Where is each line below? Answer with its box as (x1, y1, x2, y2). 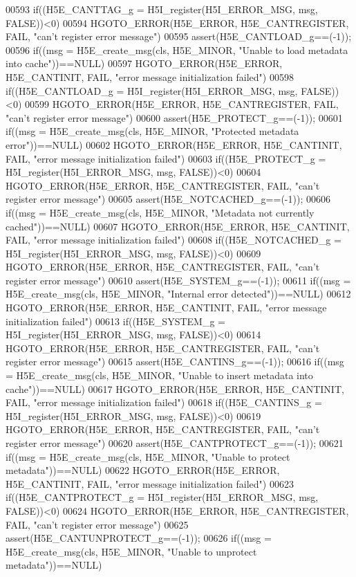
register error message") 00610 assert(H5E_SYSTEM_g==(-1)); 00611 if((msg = (6, 273, 351, 287)
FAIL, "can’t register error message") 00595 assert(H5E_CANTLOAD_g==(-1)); (6, 29, 352, 44)
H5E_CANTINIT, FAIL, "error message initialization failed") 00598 (6, 69, 294, 84)
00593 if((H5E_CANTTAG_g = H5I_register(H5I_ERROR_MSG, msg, (6, 2, 318, 16)
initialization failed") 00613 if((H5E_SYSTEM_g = (6, 313, 225, 328)
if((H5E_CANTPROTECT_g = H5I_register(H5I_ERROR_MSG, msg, (6, 490, 319, 504)
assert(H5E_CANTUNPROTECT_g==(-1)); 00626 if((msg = (6, 531, 272, 545)
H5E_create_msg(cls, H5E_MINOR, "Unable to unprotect (6, 544, 257, 558)
